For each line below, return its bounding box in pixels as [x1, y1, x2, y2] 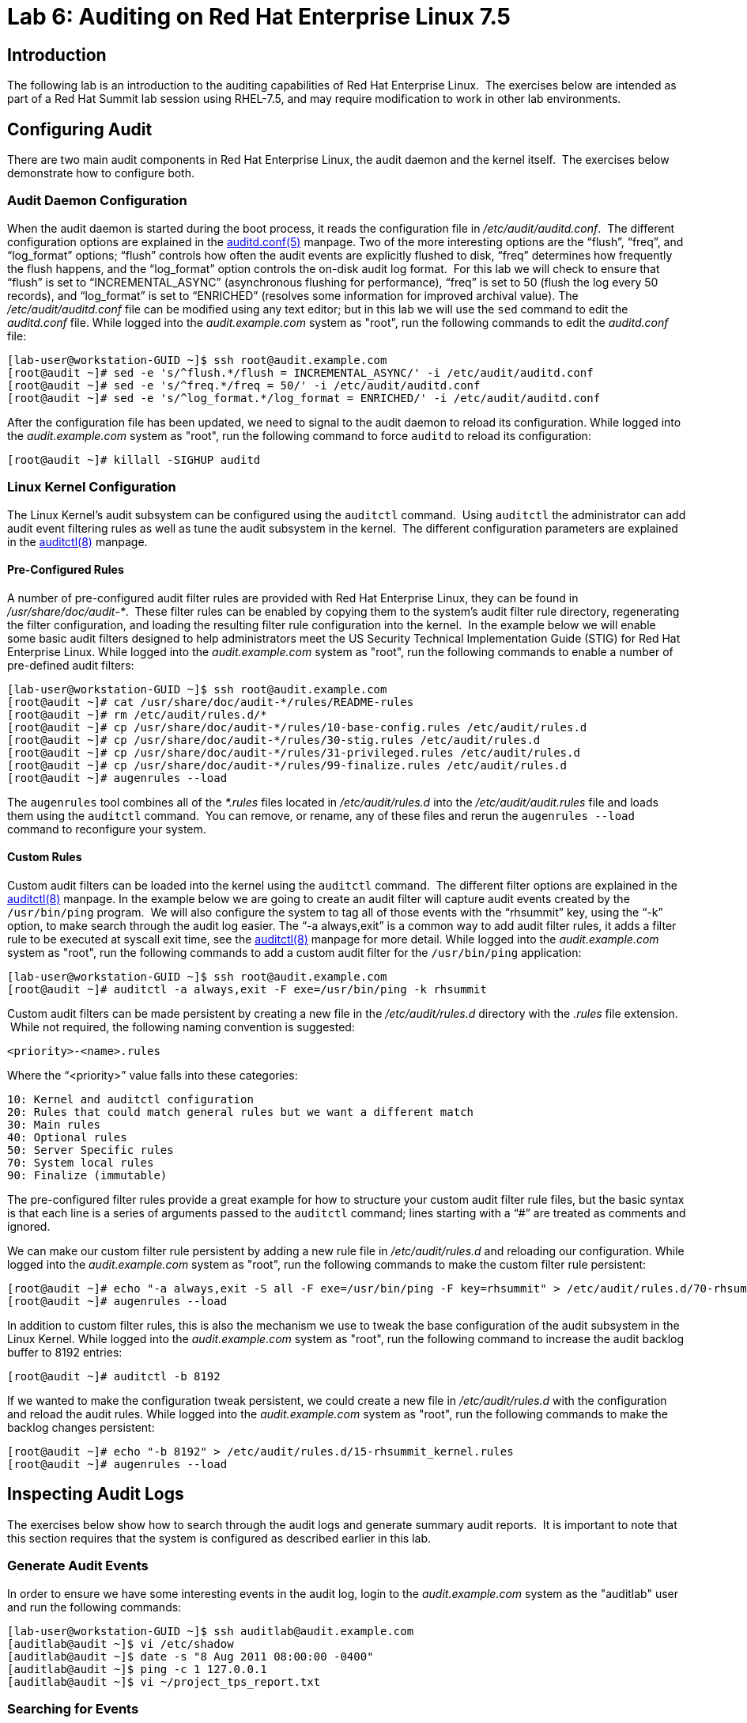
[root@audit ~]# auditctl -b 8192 [7, 1369, 221, 1383]
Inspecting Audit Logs [7, 1484, 184, 1505]
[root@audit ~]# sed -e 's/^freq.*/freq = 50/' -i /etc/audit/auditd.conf [7, 378, 481, 392]
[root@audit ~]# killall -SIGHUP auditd [7, 453, 261, 466]
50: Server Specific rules [7, 1143, 174, 1156]
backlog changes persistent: [7, 1420, 155, 1434]
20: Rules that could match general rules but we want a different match [7, 1105, 474, 1118]
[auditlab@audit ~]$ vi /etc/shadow [7, 1637, 234, 1650]
